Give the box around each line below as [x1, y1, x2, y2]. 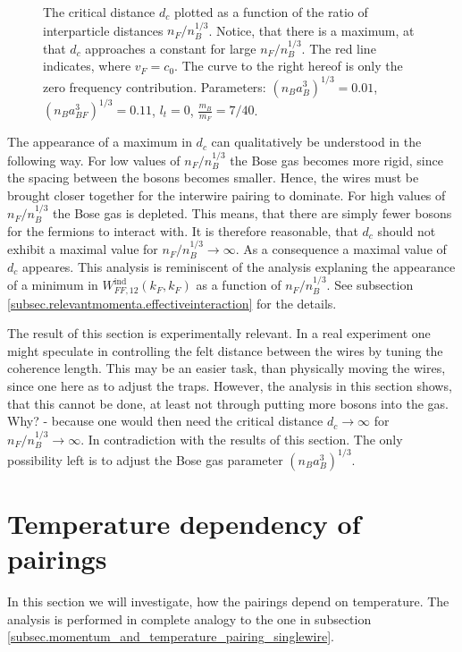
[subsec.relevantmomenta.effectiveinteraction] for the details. [7, 293, 337, 312]
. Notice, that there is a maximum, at [208, 21, 415, 39]
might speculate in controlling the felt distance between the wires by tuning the [7, 341, 443, 360]
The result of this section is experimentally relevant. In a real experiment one [7, 324, 431, 343]
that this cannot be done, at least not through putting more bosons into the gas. [7, 394, 449, 412]
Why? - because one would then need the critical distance [7, 411, 323, 430]
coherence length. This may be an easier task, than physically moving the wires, [7, 359, 446, 377]
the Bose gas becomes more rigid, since [230, 150, 443, 169]
